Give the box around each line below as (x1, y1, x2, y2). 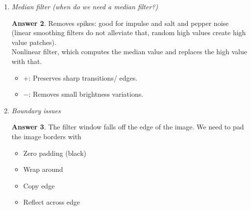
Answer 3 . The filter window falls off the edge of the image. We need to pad (11, 122, 244, 132)
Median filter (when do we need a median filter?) (11, 1, 158, 11)
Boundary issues (11, 105, 61, 115)
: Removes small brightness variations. (28, 89, 144, 99)
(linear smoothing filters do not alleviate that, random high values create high (11, 27, 246, 38)
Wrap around (23, 164, 63, 174)
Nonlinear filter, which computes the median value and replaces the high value (11, 46, 247, 57)
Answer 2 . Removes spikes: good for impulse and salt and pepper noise (11, 18, 229, 28)
